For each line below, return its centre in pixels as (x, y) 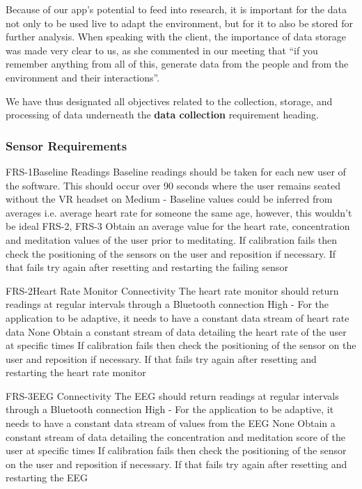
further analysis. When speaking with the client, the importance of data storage (176, 37)
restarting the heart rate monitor (76, 372)
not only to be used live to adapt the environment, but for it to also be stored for (179, 23)
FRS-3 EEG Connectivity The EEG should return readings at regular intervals (172, 395)
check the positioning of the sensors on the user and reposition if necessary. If (171, 253)
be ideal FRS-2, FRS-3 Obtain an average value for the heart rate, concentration (178, 226)
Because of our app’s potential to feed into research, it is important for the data (176, 9)
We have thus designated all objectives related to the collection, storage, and (169, 101)
